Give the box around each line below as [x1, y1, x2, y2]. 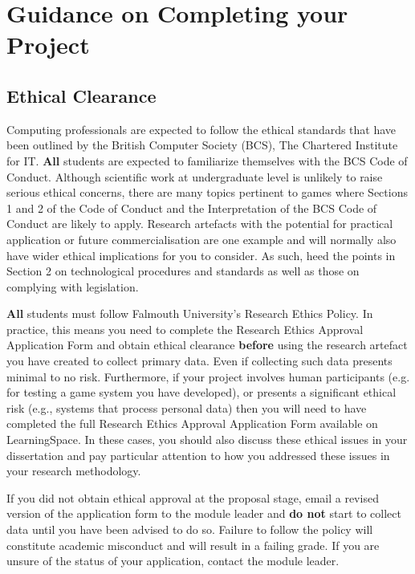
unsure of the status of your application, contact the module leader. [6, 552, 340, 569]
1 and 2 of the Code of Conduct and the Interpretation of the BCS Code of [6, 199, 377, 216]
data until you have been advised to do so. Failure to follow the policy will [6, 521, 373, 538]
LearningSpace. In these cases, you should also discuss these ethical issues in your [6, 431, 408, 448]
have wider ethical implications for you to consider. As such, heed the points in [6, 246, 396, 263]
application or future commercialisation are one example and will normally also [6, 230, 397, 247]
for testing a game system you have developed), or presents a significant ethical [6, 384, 397, 401]
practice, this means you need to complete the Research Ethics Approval [6, 320, 364, 337]
